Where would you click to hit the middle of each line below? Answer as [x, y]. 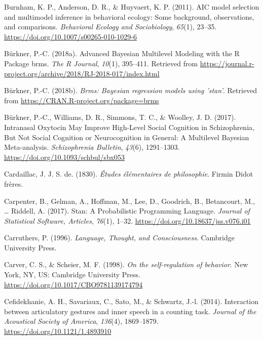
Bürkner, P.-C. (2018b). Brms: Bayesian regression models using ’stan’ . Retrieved [131, 90]
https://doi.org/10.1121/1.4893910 [58, 331]
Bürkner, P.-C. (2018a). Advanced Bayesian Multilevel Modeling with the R [122, 53]
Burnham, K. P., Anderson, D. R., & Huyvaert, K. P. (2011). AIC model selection [132, 7]
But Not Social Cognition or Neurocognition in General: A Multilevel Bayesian [127, 137]
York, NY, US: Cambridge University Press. [72, 274]
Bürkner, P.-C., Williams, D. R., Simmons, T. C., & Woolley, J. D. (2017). [120, 117]
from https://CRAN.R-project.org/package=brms [82, 100]
